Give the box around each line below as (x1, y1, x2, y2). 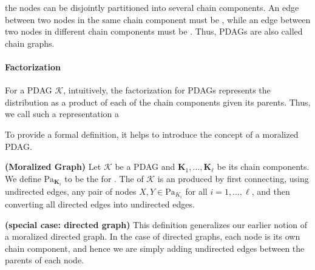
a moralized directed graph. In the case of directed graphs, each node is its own (5, 230, 300, 243)
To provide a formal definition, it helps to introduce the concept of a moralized (5, 127, 299, 140)
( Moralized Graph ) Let (5, 160, 101, 173)
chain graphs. (5, 36, 55, 49)
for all (185, 184, 208, 197)
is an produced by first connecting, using (157, 172, 309, 184)
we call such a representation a (5, 107, 120, 120)
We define (5, 172, 41, 184)
